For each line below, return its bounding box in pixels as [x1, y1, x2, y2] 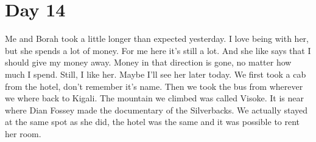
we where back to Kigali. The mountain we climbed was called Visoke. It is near [5, 92, 304, 104]
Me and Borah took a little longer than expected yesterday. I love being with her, [5, 32, 309, 45]
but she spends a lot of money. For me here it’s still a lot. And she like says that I [5, 44, 311, 56]
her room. [5, 127, 41, 140]
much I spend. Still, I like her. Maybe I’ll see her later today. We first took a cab [5, 67, 306, 80]
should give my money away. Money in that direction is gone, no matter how [5, 56, 292, 69]
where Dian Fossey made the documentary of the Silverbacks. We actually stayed [5, 103, 308, 116]
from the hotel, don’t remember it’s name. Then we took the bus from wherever [5, 79, 303, 92]
